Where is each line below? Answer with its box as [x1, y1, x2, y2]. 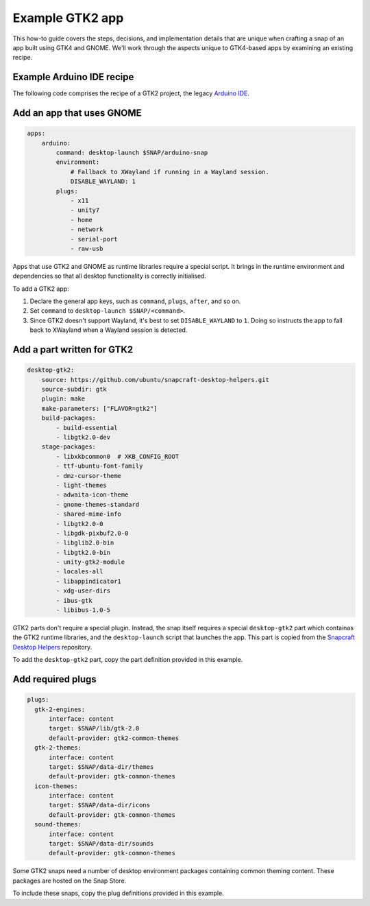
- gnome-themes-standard [56, 501, 140, 508]
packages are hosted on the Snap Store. [12, 877, 127, 885]
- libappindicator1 [56, 577, 121, 585]
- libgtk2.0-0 [56, 520, 103, 527]
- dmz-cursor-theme [56, 472, 121, 479]
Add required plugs [12, 673, 97, 685]
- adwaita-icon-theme [56, 491, 129, 499]
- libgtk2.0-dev [56, 433, 111, 441]
